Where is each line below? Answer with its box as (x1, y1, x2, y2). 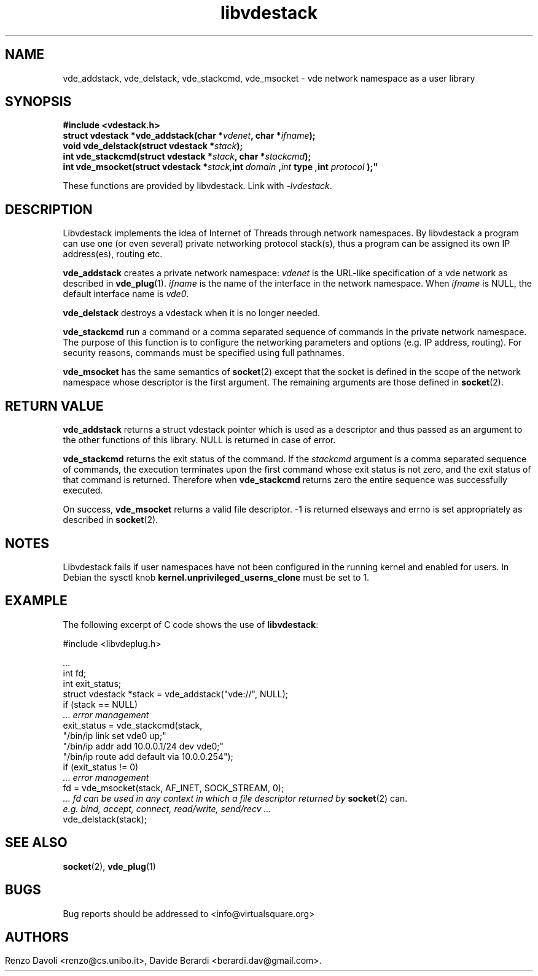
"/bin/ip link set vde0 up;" (63, 730, 166, 741)
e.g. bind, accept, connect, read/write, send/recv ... (63, 803, 271, 814)
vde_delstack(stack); (63, 813, 147, 824)
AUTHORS (5, 929, 69, 945)
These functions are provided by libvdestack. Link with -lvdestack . (63, 180, 332, 192)
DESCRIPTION (5, 201, 93, 217)
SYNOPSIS (5, 94, 72, 110)
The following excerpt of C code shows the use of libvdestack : (63, 619, 319, 630)
